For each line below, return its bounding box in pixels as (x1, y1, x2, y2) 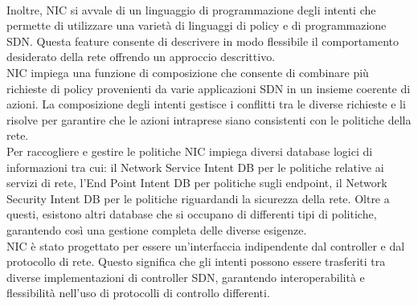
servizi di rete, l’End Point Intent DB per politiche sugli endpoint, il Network (6, 174, 387, 191)
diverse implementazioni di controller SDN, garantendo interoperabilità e (6, 268, 365, 285)
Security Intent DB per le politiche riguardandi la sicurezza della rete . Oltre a (6, 190, 390, 206)
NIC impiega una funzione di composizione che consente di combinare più (6, 63, 369, 80)
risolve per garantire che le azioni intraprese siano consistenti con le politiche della (6, 111, 412, 128)
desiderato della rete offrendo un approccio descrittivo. (6, 48, 276, 65)
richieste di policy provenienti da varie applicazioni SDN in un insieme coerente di (6, 80, 411, 96)
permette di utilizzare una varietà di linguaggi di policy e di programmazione (6, 17, 387, 34)
